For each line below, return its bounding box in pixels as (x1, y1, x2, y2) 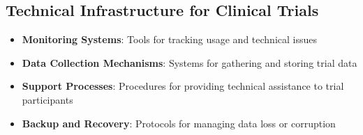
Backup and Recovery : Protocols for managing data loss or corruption (22, 116, 336, 130)
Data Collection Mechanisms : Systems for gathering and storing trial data (22, 55, 357, 70)
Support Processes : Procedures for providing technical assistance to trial (22, 79, 344, 93)
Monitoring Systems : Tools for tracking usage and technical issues (22, 32, 317, 47)
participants (22, 92, 73, 106)
